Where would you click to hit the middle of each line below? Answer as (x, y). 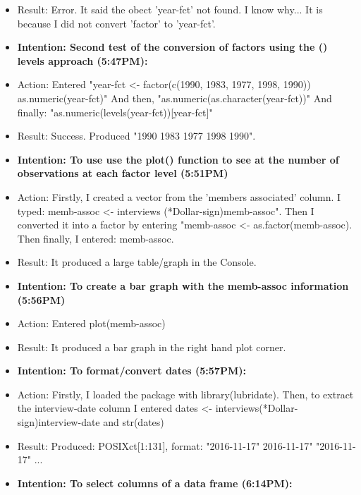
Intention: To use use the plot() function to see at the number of (178, 159)
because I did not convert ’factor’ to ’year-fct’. (116, 23)
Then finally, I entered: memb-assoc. (96, 238)
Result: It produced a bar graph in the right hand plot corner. (152, 347)
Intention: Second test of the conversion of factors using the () (172, 47)
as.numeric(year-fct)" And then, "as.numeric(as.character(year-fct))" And (175, 98)
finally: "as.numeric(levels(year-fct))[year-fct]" (115, 112)
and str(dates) (134, 422)
